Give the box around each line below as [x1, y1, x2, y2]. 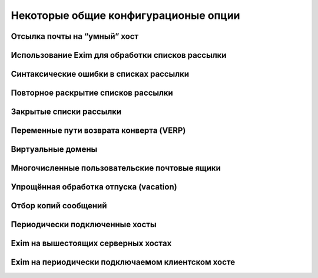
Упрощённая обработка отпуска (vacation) [11, 182, 177, 192]
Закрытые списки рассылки [11, 107, 122, 117]
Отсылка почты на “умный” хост [11, 31, 139, 41]
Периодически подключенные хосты [11, 220, 157, 230]
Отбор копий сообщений [11, 201, 107, 211]
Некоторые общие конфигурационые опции [11, 9, 241, 22]
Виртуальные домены [11, 145, 98, 155]
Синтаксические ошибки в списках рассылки [11, 69, 190, 79]
